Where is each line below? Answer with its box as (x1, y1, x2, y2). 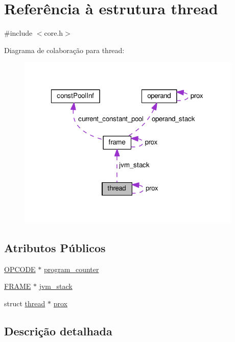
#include (4, 28, 33, 38)
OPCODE (4, 263, 36, 274)
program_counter (44, 263, 99, 274)
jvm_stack (39, 281, 73, 291)
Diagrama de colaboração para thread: (4, 44, 125, 55)
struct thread (4, 298, 45, 308)
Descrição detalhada (4, 323, 112, 338)
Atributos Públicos (4, 239, 106, 255)
